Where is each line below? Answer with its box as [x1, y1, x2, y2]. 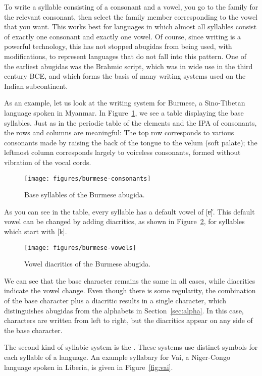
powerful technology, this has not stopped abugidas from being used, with [4, 41, 232, 51]
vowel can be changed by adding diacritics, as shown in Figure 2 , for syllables [4, 216, 245, 227]
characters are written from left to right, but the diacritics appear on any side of [4, 315, 253, 326]
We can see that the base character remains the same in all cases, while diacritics [4, 275, 255, 286]
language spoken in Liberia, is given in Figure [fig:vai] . [4, 361, 173, 372]
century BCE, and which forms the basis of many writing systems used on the [4, 71, 246, 81]
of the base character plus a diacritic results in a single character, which [4, 295, 227, 305]
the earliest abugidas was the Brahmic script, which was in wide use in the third [4, 61, 253, 71]
